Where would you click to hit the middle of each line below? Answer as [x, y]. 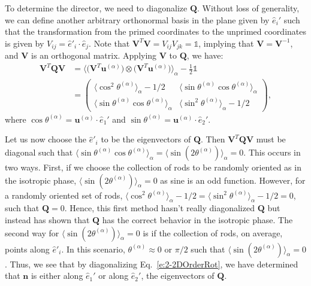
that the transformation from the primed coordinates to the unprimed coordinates [155, 31]
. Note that [109, 43]
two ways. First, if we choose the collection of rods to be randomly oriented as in [153, 167]
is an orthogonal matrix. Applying [94, 55]
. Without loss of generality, [248, 8]
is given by [25, 43]
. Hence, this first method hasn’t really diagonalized [159, 208]
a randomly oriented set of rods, [64, 195]
